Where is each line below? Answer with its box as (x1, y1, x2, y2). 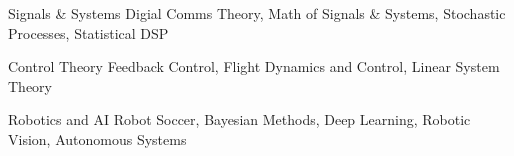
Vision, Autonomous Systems (8, 128, 187, 149)
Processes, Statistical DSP (8, 22, 169, 43)
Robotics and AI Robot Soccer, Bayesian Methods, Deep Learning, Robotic (8, 109, 471, 130)
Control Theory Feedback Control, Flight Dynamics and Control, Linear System (8, 56, 500, 77)
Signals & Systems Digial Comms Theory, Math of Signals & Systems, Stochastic (8, 3, 506, 23)
